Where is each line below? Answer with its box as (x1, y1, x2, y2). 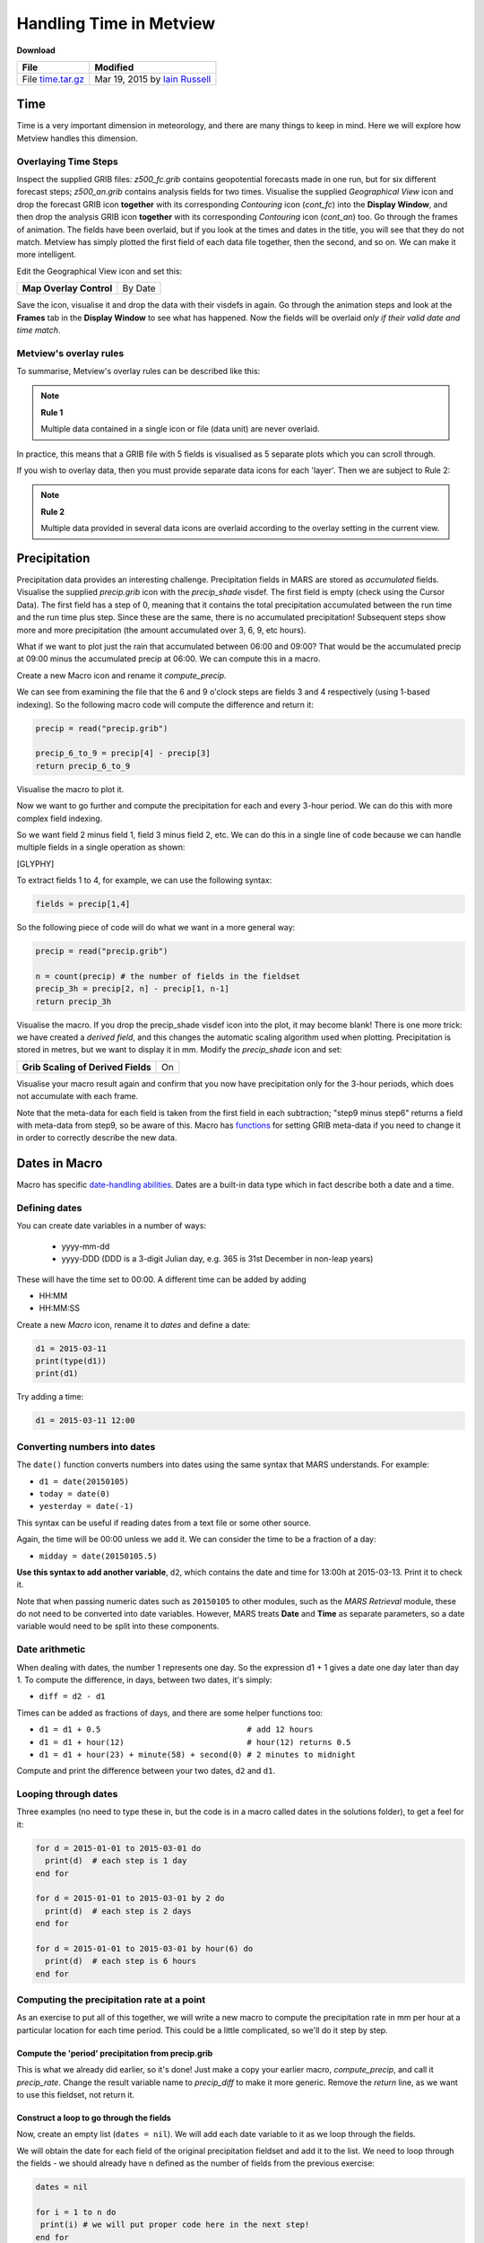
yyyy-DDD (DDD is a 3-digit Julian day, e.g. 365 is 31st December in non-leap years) (61, 1253, 374, 1264)
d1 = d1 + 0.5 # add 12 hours (39, 1724, 314, 1735)
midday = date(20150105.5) (39, 1550, 158, 1561)
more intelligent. (16, 249, 76, 260)
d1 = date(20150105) (39, 1476, 130, 1487)
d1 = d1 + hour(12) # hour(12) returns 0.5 (39, 1737, 351, 1747)
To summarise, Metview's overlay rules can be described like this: (16, 366, 261, 377)
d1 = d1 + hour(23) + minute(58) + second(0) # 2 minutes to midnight (39, 1750, 356, 1759)
